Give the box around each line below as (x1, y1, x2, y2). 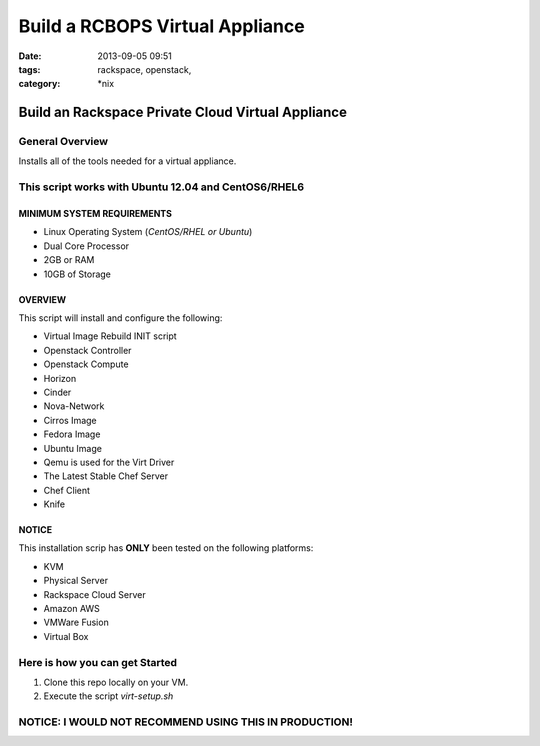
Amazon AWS (43, 603, 100, 615)
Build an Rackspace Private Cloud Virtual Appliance (18, 104, 347, 121)
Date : (18, 50, 42, 62)
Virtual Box (43, 630, 89, 642)
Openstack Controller (43, 344, 132, 356)
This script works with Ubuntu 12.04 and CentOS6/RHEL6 (18, 180, 305, 194)
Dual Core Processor (43, 240, 130, 252)
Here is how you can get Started (18, 655, 178, 669)
